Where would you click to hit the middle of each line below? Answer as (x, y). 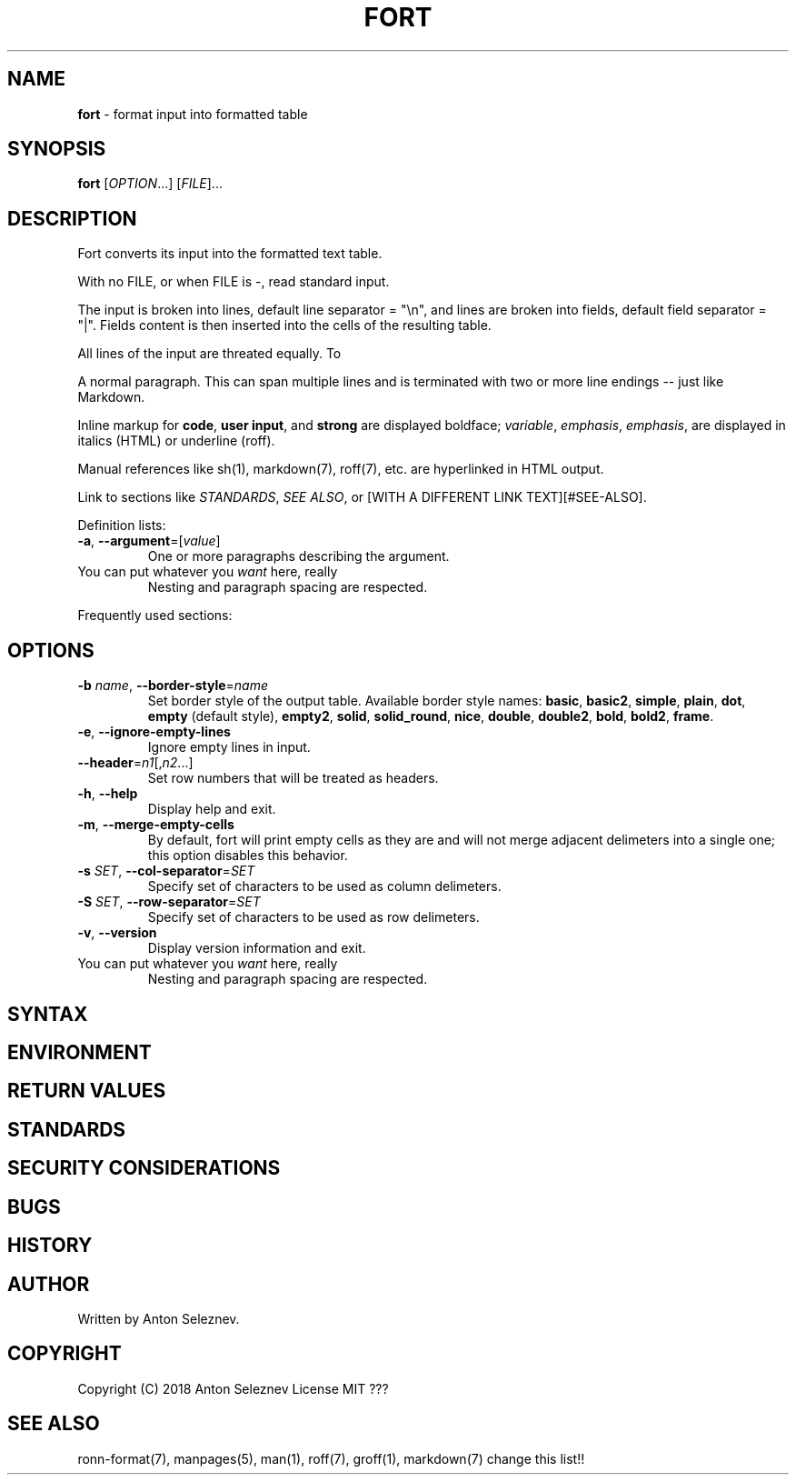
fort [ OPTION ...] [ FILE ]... (150, 184)
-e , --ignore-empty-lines (154, 732)
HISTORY (50, 1246)
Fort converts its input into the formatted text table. (230, 254)
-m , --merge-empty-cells (156, 825)
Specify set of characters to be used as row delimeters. (313, 917)
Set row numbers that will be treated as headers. (293, 778)
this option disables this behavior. (248, 856)
